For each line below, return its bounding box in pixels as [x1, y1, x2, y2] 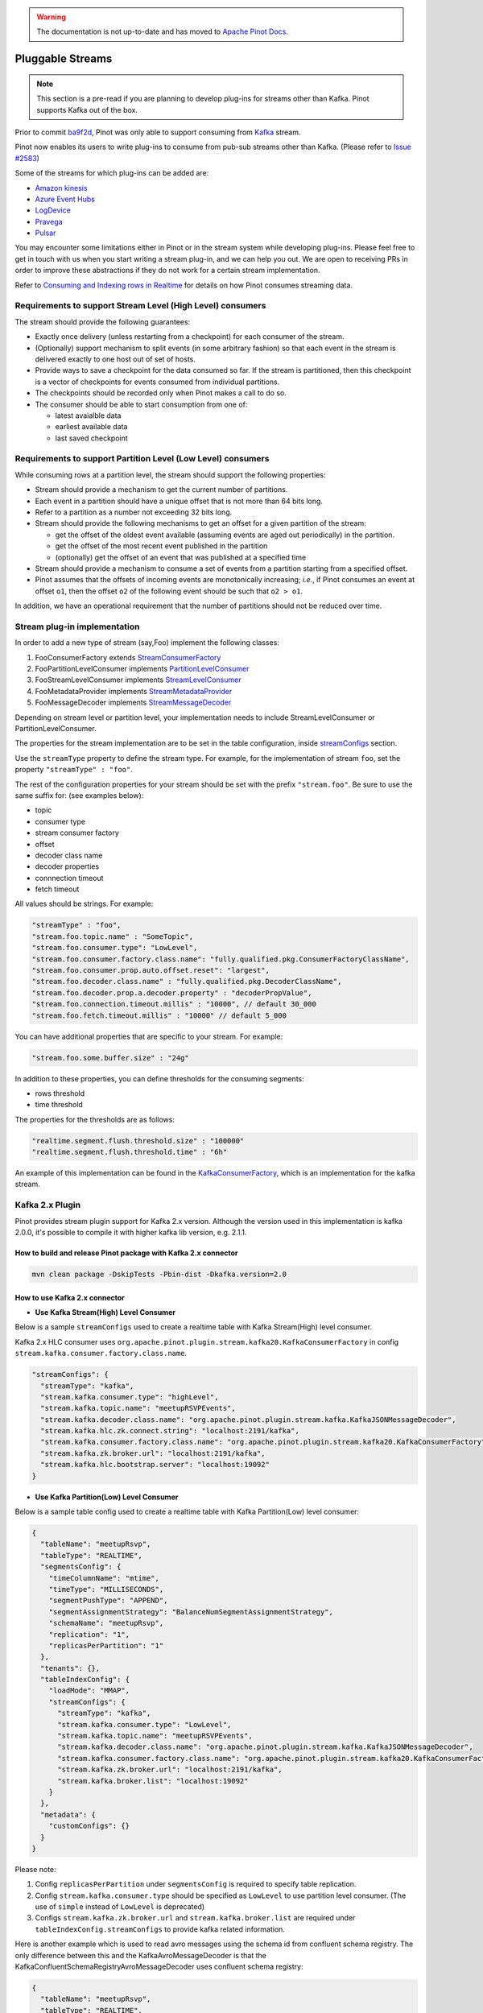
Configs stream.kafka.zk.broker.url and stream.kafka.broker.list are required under [35, 1913, 356, 1923]
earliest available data [55, 422, 128, 432]
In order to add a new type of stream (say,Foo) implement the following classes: [14, 638, 279, 647]
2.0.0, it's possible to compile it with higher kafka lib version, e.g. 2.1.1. [14, 1228, 247, 1237]
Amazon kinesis [35, 183, 88, 192]
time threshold [35, 1100, 84, 1110]
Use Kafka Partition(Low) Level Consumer [35, 1492, 179, 1502]
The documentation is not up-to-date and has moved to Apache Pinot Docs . [36, 27, 289, 36]
